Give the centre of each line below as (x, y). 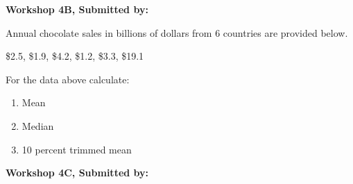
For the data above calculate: (68, 79)
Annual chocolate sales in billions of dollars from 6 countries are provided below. (177, 32)
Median (38, 125)
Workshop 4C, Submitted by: (77, 173)
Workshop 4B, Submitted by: (77, 9)
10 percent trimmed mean (77, 149)
